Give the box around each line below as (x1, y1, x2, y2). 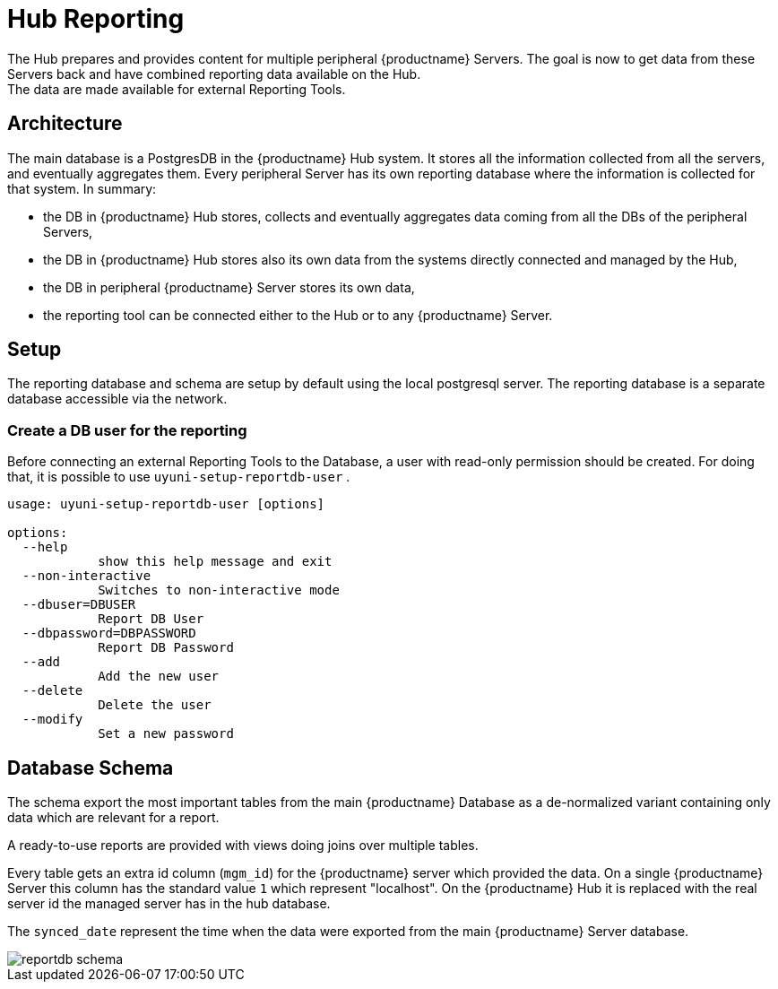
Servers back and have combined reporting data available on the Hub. (7, 65, 421, 82)
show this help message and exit (98, 554, 333, 569)
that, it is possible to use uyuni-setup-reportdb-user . (7, 469, 350, 485)
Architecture (7, 112, 123, 135)
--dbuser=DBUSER (22, 597, 136, 612)
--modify (22, 712, 83, 727)
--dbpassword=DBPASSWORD (22, 626, 196, 641)
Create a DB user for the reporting (7, 421, 247, 439)
